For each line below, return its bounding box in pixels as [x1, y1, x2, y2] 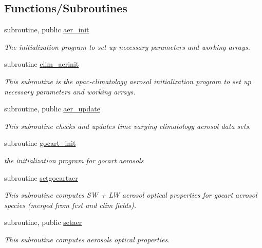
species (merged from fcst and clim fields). [4, 199, 136, 210]
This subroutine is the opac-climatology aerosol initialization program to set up [4, 75, 251, 86]
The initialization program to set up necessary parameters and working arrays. [4, 41, 250, 52]
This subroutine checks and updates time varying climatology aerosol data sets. [4, 120, 251, 131]
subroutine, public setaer [4, 217, 82, 227]
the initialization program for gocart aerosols [4, 155, 144, 165]
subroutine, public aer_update [4, 103, 100, 114]
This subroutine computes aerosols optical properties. [4, 234, 170, 244]
